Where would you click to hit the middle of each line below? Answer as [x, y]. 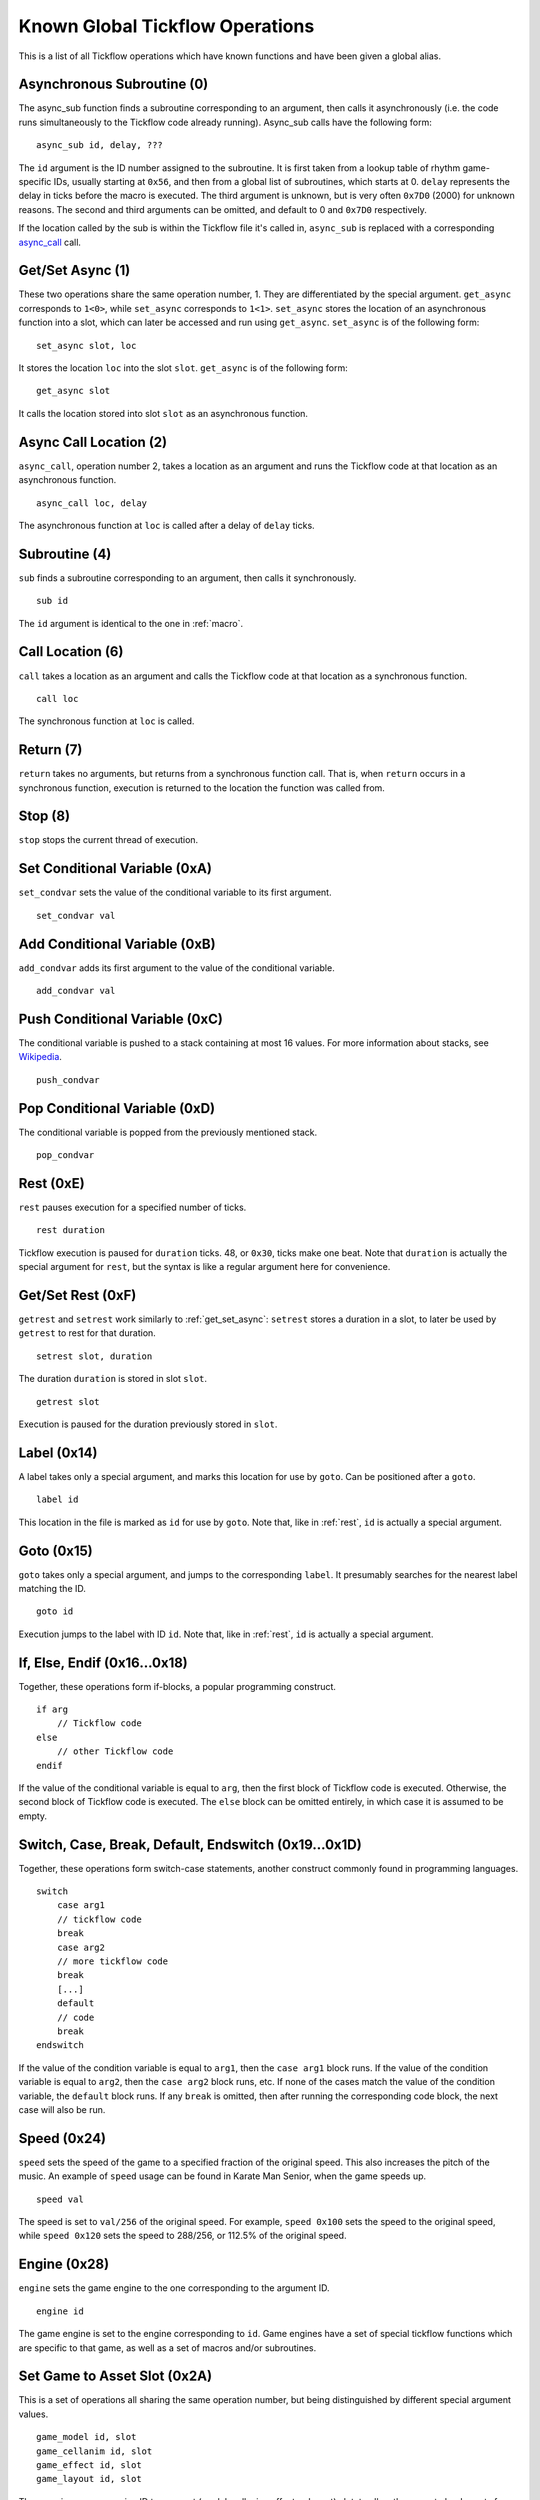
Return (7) [50, 750]
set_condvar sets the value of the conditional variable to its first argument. [175, 892]
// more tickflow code [112, 1961]
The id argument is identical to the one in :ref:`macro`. [131, 623]
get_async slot [73, 391]
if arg [52, 1709]
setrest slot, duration [94, 1356]
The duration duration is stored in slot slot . [113, 1379]
